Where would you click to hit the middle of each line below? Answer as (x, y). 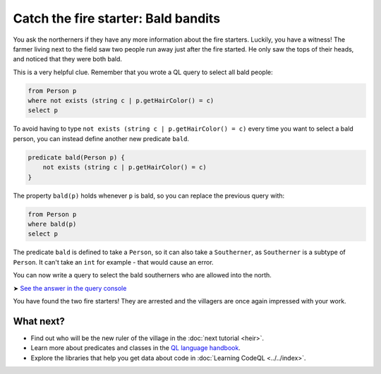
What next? (39, 321)
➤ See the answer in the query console (70, 288)
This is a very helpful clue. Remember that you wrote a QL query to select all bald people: (143, 72)
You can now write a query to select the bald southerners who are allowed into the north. (142, 275)
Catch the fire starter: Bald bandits (117, 18)
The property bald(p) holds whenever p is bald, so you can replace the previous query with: (149, 195)
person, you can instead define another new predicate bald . (101, 138)
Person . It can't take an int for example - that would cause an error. (114, 262)
